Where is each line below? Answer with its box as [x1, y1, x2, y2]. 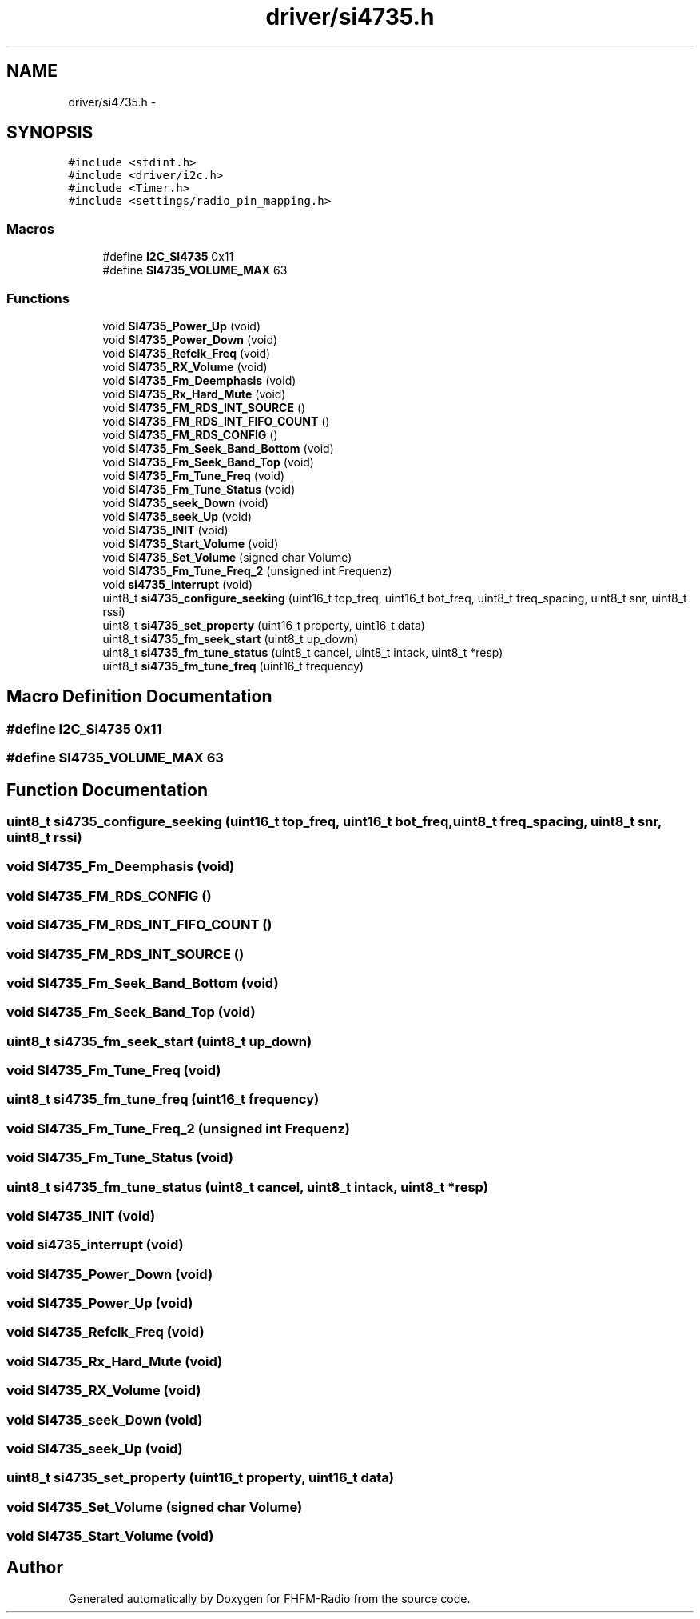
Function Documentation [6, 779, 208, 800]
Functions [6, 290, 70, 306]
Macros [6, 220, 54, 237]
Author [6, 1557, 63, 1578]
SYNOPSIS [6, 122, 93, 143]
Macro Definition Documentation [6, 686, 272, 707]
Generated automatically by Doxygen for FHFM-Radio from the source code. [68, 1591, 471, 1605]
